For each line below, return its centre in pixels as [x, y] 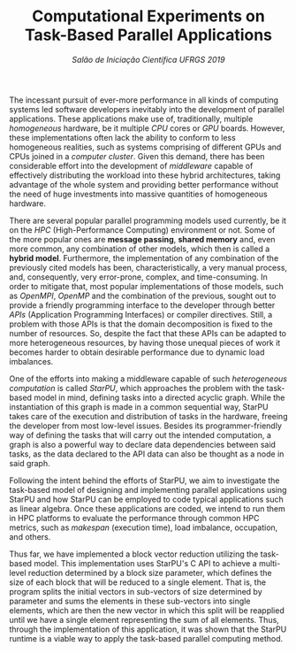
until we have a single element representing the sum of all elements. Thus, [144, 619]
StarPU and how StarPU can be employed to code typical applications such [147, 499]
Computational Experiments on [148, 16]
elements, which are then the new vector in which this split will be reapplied [147, 610]
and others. [30, 536]
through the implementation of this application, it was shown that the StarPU [148, 629]
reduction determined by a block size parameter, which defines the [150, 572]
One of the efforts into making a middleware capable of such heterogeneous [148, 379]
